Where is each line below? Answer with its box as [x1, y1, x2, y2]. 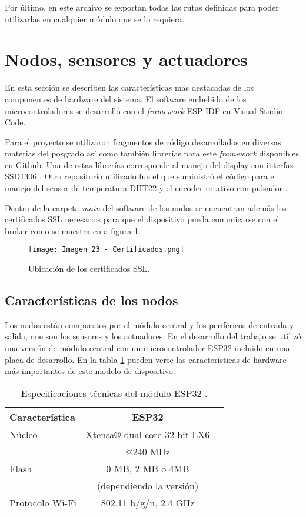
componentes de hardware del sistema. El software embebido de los [5, 92, 247, 105]
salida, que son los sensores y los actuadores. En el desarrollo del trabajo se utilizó [5, 330, 301, 342]
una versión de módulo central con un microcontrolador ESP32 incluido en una [5, 342, 290, 354]
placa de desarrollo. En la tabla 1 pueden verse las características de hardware [5, 353, 287, 365]
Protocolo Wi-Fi [9, 495, 76, 509]
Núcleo [9, 427, 38, 441]
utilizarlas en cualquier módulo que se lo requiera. [5, 12, 185, 25]
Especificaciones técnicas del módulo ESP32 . [21, 386, 208, 400]
